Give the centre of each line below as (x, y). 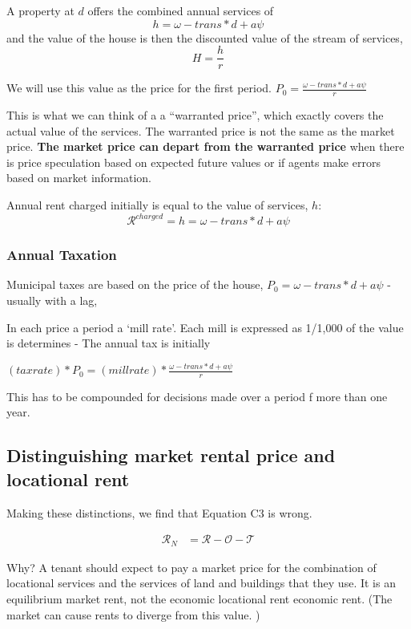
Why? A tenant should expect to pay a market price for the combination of (191, 567)
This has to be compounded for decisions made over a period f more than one (197, 396)
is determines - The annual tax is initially (109, 343)
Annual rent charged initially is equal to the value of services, (157, 205)
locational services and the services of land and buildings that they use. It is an (201, 583)
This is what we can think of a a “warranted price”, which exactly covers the (195, 115)
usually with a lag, (52, 300)
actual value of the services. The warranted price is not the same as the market (201, 130)
